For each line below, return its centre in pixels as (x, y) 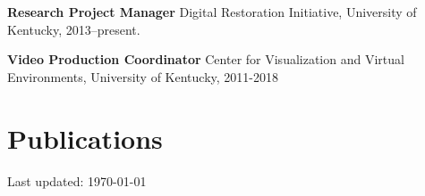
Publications (85, 138)
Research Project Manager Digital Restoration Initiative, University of (212, 12)
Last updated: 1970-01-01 (77, 180)
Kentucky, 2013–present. (74, 29)
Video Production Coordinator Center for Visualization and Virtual (206, 59)
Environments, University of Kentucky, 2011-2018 (143, 76)
